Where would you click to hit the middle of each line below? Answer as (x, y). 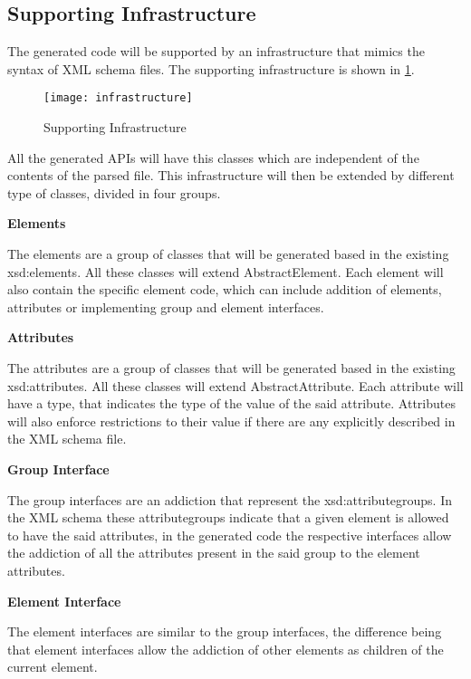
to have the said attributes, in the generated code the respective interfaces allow (230, 535)
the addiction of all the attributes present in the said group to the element (214, 553)
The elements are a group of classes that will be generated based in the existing (228, 254)
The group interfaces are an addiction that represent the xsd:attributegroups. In (230, 499)
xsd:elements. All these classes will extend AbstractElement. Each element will (226, 271)
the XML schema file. (67, 439)
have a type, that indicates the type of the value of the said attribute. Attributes (231, 403)
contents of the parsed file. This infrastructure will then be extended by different (231, 175)
